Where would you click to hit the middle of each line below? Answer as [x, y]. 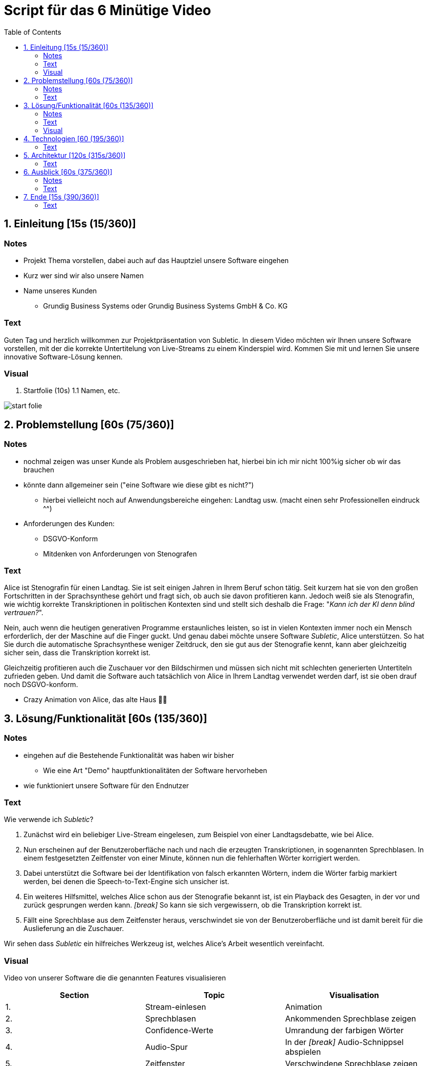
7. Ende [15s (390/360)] [61, 197]
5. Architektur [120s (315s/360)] [75, 155]
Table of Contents [33, 32]
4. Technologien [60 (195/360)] [74, 138]
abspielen [303, 1052]
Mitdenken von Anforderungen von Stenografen [120, 554]
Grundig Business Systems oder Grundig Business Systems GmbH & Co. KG [166, 306]
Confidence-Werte [179, 1031]
